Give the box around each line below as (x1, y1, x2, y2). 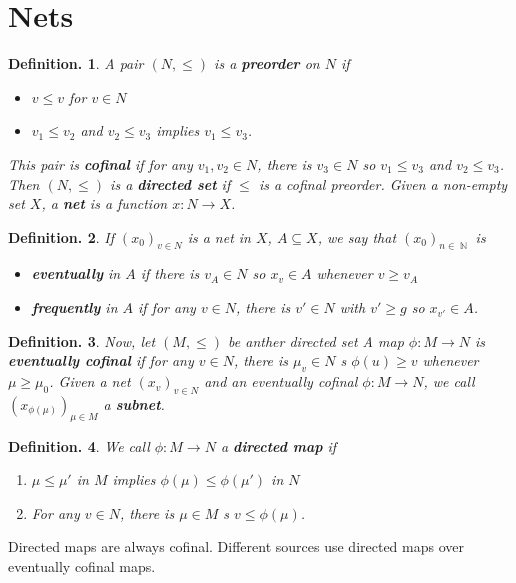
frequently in (31, 297, 118, 318)
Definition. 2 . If (8, 226, 114, 247)
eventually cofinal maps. (8, 556, 156, 577)
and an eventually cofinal (204, 371, 358, 392)
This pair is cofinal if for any (8, 153, 193, 174)
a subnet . (103, 393, 165, 414)
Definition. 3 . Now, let (8, 330, 156, 351)
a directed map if (220, 435, 337, 456)
